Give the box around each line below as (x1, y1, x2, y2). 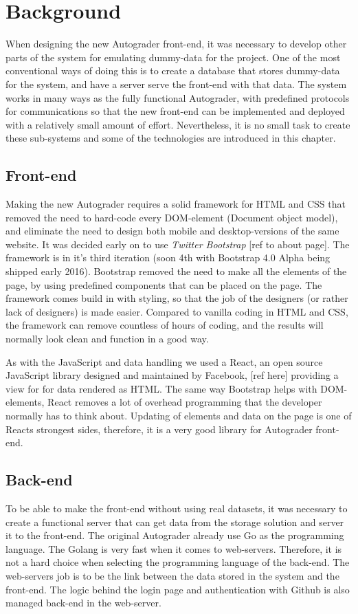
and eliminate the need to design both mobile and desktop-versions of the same (5, 223, 339, 238)
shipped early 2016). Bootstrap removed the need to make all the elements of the (5, 264, 347, 278)
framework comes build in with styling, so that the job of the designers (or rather (5, 291, 348, 305)
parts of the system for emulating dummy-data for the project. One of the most (5, 50, 341, 64)
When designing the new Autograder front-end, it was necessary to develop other (5, 36, 347, 51)
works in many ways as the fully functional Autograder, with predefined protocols (5, 90, 350, 105)
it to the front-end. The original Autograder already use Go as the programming (5, 528, 344, 542)
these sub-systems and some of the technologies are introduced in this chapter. (5, 131, 336, 145)
